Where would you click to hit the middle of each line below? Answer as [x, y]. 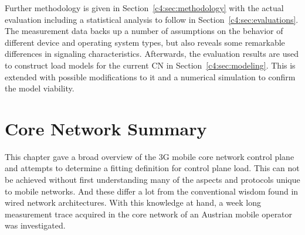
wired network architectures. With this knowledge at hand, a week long [133, 202]
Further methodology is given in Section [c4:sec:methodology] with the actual [144, 8]
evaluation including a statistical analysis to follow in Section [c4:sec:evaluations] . [152, 19]
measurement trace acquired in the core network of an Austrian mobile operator [149, 214]
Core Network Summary [106, 128]
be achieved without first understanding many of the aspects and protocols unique [152, 180]
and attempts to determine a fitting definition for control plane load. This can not [152, 168]
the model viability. [40, 88]
